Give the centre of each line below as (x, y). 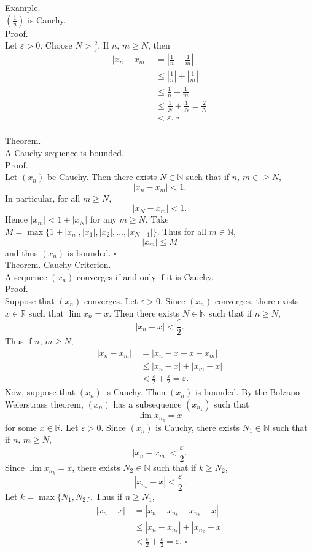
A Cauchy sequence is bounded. (64, 153)
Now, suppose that (40, 392)
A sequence (26, 276)
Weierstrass (26, 404)
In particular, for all (43, 198)
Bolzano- (286, 392)
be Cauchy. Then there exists (102, 177)
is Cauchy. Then (135, 392)
